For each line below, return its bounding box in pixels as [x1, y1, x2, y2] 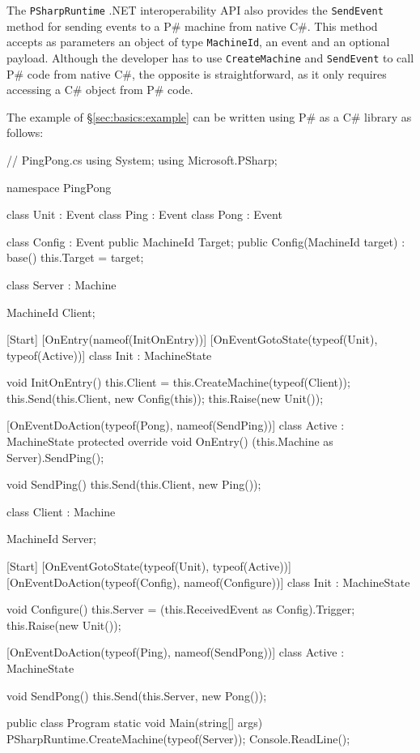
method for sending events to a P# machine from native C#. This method [6, 17, 378, 34]
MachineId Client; [6, 303, 95, 320]
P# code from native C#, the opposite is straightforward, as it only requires [6, 65, 387, 82]
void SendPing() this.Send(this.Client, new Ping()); [6, 476, 261, 493]
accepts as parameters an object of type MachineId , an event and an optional [6, 33, 390, 50]
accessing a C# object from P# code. [6, 81, 193, 98]
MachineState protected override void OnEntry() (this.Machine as [6, 433, 333, 450]
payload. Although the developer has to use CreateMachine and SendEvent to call [6, 49, 414, 66]
